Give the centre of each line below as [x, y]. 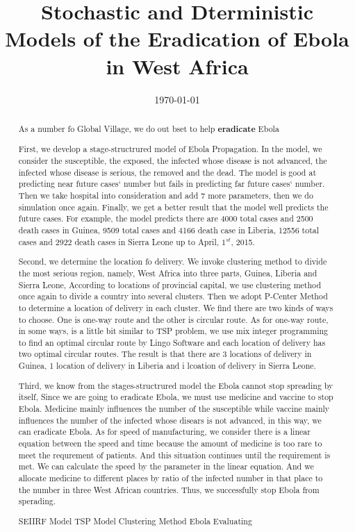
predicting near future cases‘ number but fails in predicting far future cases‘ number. [172, 184]
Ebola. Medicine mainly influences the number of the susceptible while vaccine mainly [174, 408]
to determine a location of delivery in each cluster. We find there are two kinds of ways [176, 307]
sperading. [37, 501]
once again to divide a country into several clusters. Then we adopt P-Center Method [173, 296]
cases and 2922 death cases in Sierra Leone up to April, [118, 241]
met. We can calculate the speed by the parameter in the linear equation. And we [166, 466]
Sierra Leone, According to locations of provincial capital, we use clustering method [170, 284]
